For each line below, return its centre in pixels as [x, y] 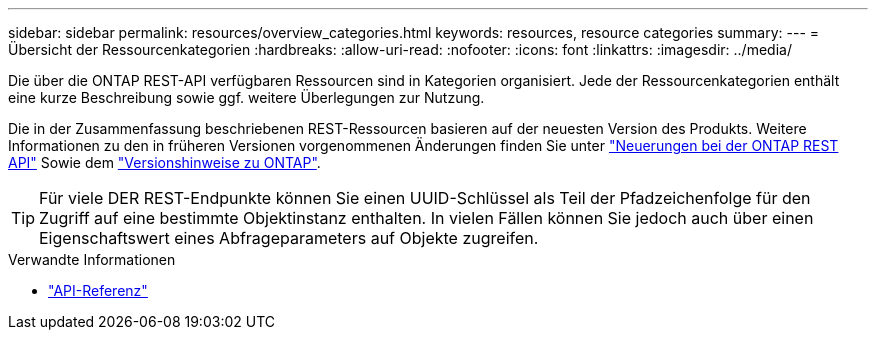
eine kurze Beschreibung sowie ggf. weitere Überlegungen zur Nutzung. [246, 97]
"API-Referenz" [98, 290]
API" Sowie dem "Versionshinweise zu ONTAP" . [164, 162]
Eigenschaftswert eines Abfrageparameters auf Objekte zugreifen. [289, 238]
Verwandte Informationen [92, 259]
